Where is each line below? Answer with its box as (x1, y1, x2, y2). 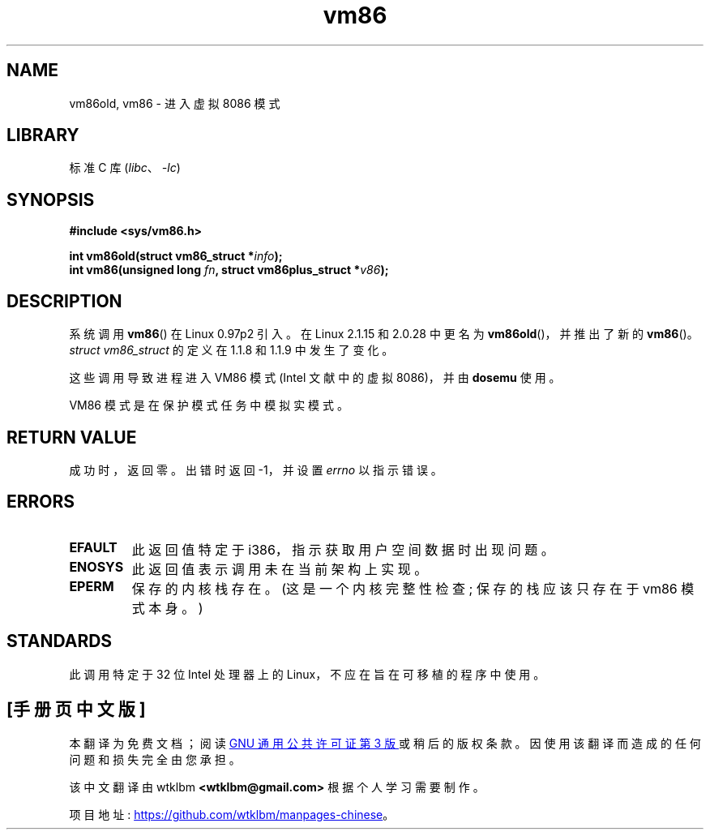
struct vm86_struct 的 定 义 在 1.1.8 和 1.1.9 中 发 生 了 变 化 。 (69, 343, 394, 358)
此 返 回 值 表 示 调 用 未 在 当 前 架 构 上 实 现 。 (131, 560, 428, 577)
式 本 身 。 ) (131, 599, 203, 616)
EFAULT (69, 538, 118, 555)
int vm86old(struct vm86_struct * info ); (69, 249, 283, 264)
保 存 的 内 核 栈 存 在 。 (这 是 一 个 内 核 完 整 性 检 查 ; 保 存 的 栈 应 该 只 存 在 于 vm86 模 (131, 580, 695, 597)
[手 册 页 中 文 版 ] (6, 699, 146, 720)
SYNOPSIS (6, 189, 95, 210)
